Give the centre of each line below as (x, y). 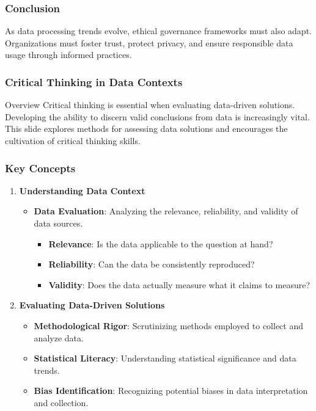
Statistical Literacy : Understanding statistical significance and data (165, 358)
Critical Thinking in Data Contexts (94, 82)
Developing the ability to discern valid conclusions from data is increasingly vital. (157, 116)
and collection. (61, 402)
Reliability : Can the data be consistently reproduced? (152, 264)
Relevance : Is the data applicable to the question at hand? (161, 243)
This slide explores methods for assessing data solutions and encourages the (146, 129)
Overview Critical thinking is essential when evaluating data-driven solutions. (150, 105)
